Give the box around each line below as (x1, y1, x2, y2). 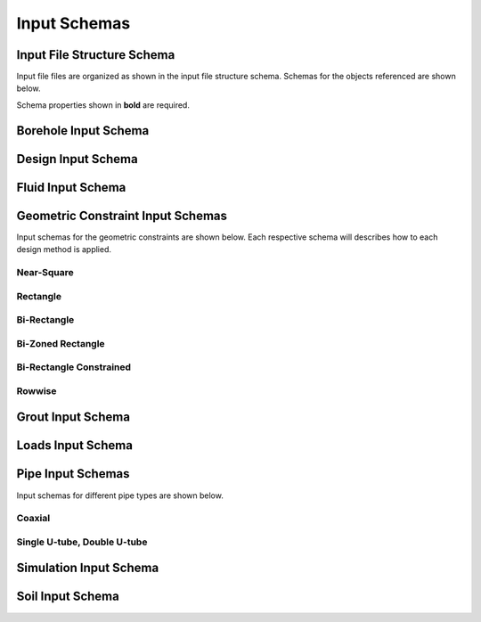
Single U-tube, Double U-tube (16, 536, 148, 548)
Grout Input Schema (16, 410, 131, 425)
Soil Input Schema (16, 589, 119, 604)
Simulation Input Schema (16, 561, 159, 576)
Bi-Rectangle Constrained (16, 361, 132, 373)
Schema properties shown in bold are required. (16, 99, 191, 110)
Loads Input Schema (16, 438, 134, 454)
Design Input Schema (16, 151, 138, 167)
